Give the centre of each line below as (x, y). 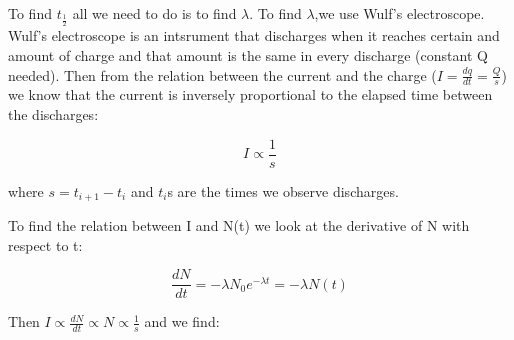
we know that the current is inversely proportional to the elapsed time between (250, 94)
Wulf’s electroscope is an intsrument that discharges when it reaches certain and (254, 35)
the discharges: (53, 114)
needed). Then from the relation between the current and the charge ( (222, 74)
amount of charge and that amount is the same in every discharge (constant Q (248, 55)
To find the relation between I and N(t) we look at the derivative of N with (239, 225)
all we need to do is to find (154, 13)
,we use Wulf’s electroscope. (399, 13)
